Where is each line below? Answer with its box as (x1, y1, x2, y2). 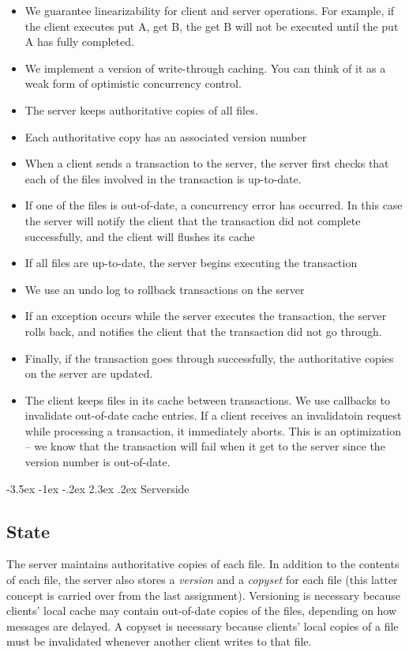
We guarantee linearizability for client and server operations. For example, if (24, 2, 395, 18)
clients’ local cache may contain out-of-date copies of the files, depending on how (6, 602, 397, 619)
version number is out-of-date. (24, 454, 171, 470)
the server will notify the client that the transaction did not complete (24, 212, 361, 228)
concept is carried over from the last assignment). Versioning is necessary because (6, 586, 401, 603)
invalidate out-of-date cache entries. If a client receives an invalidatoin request (24, 407, 402, 424)
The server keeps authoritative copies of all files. (24, 101, 258, 118)
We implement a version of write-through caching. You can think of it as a (24, 59, 386, 76)
